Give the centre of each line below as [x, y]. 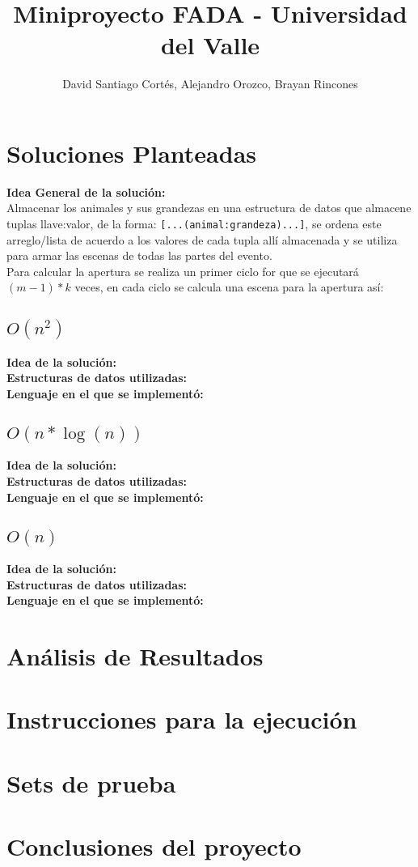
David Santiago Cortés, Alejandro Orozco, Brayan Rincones [210, 84]
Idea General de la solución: [86, 191]
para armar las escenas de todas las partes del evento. [139, 255]
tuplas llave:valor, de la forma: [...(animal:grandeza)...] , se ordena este [194, 224]
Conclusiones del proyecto [154, 846]
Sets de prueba [91, 782]
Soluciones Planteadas [132, 153]
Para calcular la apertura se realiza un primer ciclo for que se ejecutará [183, 271]
